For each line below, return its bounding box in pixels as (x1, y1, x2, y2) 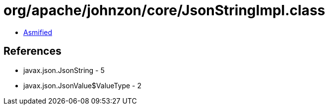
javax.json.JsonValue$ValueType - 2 (23, 81, 141, 90)
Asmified (23, 28, 53, 36)
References (3, 45, 62, 58)
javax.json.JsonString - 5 (23, 66, 105, 74)
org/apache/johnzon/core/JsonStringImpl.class (3, 2, 326, 19)
